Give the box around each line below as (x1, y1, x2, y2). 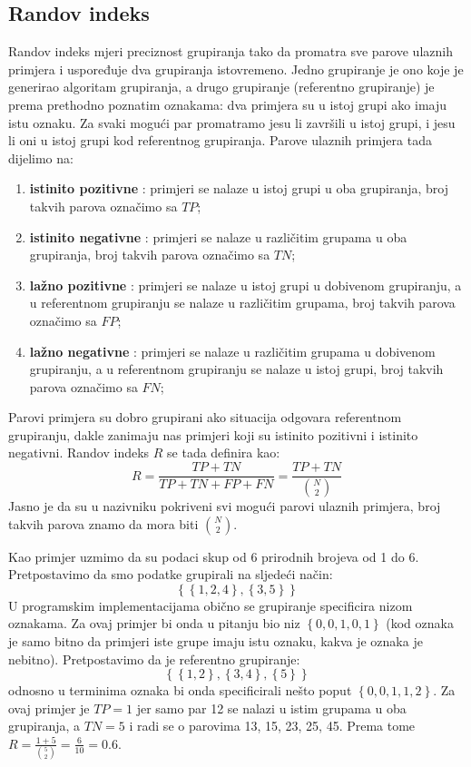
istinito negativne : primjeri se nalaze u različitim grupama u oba (29, 227, 407, 246)
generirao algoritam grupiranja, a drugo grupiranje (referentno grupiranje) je (8, 77, 435, 96)
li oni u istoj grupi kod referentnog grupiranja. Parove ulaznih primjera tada (8, 131, 432, 150)
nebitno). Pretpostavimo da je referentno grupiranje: (8, 649, 300, 668)
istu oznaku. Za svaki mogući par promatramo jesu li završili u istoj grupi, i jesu (8, 113, 456, 132)
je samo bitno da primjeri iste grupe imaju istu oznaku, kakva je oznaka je (8, 631, 423, 650)
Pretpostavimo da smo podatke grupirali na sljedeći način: (8, 565, 333, 584)
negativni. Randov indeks (8, 443, 150, 462)
